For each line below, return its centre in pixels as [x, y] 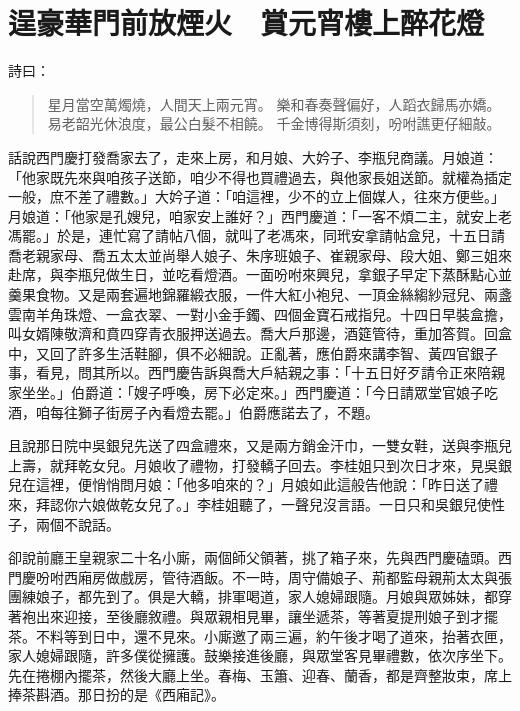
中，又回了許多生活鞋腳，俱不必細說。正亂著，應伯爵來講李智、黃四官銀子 [253, 352]
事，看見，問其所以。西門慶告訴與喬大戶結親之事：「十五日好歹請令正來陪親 [256, 372]
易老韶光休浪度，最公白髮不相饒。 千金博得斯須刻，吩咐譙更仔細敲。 [274, 123]
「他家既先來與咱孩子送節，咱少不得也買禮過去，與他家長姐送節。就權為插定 [260, 176]
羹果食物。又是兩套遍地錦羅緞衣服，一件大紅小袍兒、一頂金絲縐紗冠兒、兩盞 [260, 294]
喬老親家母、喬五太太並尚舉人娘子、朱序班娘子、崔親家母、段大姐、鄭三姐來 [260, 254]
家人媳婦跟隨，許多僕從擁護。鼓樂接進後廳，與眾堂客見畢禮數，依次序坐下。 [260, 655]
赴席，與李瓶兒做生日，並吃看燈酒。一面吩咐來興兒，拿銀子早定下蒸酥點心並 [260, 274]
